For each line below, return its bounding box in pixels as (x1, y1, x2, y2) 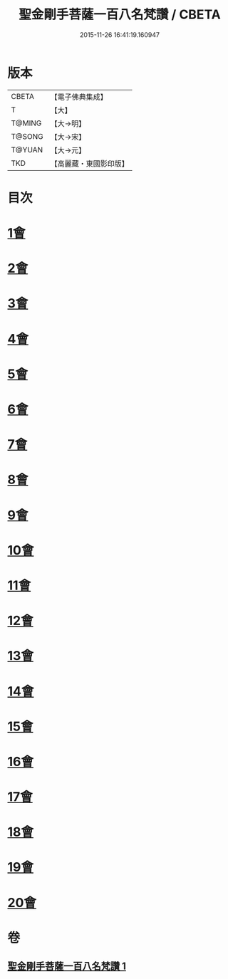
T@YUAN (11, 145, 43, 155)
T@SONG (11, 131, 44, 141)
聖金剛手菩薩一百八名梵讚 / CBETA (19, 6, 221, 23)
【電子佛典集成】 (50, 92, 108, 102)
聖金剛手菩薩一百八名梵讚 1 (7, 960, 127, 973)
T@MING (11, 118, 42, 128)
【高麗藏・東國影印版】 (50, 158, 130, 168)
